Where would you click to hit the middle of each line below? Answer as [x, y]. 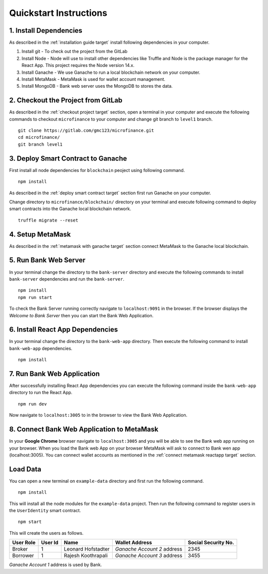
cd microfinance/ [39, 137]
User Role [24, 543]
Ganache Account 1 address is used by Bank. [56, 565]
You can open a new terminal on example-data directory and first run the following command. [106, 481]
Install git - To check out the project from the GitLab [74, 52]
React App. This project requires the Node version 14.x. [78, 65]
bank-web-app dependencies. [41, 348]
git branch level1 [40, 144]
